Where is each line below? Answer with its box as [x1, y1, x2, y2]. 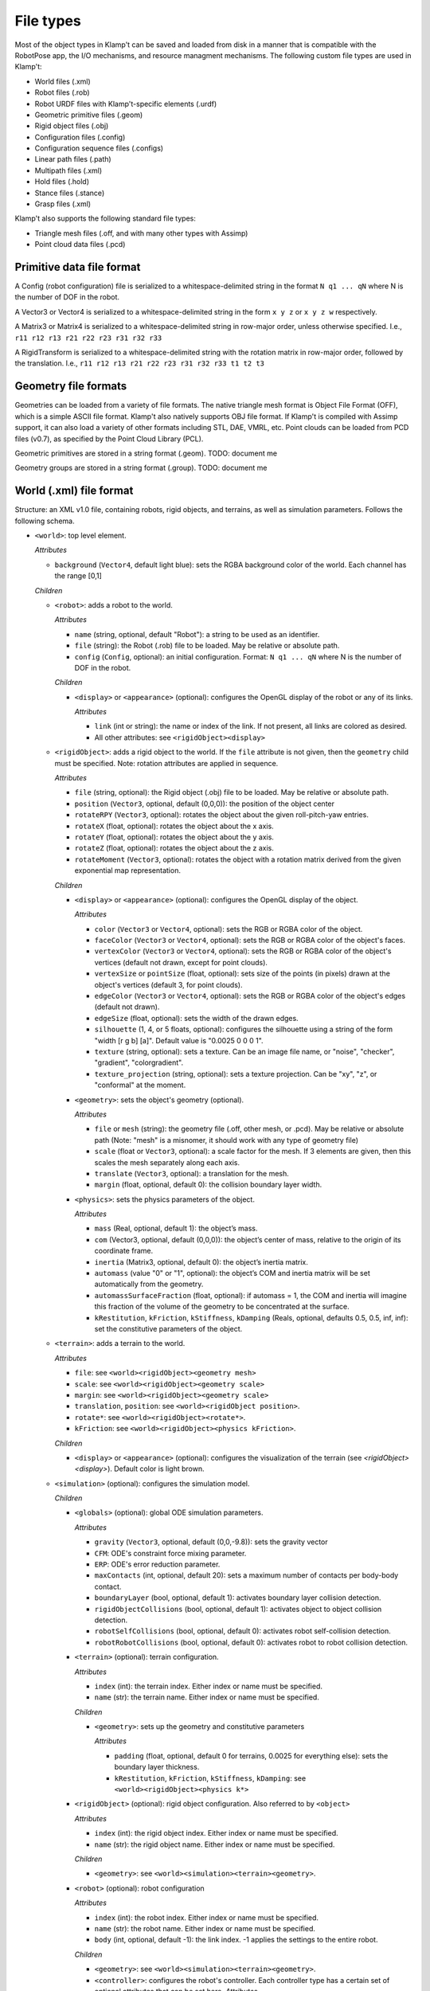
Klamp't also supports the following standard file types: [14, 213, 197, 223]
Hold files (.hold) [34, 177, 90, 186]
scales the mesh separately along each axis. [94, 1157, 240, 1167]
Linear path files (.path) [34, 155, 111, 164]
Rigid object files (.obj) [34, 121, 109, 131]
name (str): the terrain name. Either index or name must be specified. [94, 1692, 320, 1702]
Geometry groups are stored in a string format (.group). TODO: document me [14, 463, 268, 473]
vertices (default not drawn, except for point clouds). [94, 957, 268, 967]
